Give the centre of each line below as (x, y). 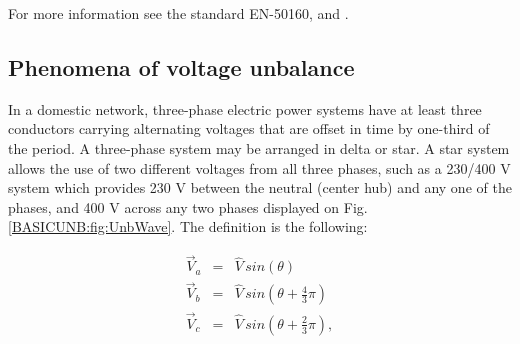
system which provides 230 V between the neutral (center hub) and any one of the (260, 187)
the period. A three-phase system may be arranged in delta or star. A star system (259, 147)
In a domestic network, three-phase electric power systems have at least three (245, 108)
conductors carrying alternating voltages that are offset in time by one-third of (249, 128)
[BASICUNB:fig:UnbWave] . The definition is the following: (188, 226)
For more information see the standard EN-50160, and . (178, 13)
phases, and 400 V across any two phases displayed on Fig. (188, 206)
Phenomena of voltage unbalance (181, 66)
